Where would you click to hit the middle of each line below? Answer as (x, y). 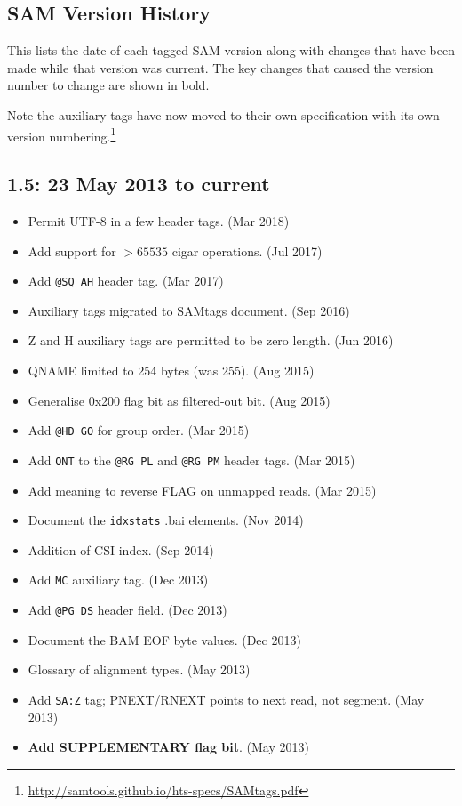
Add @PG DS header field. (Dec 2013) (127, 610)
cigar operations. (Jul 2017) (247, 250)
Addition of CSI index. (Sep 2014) (121, 549)
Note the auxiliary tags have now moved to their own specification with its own (223, 114)
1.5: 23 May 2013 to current (139, 184)
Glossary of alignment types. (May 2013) (139, 669)
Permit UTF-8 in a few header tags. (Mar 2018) (159, 221)
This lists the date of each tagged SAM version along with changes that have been (231, 50)
